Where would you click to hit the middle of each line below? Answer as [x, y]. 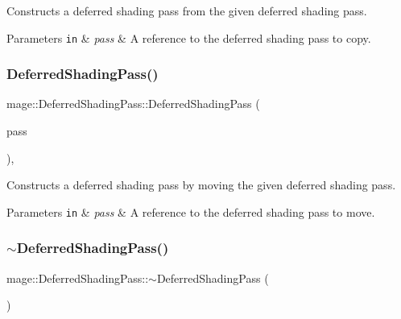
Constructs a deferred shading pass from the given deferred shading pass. [187, 10]
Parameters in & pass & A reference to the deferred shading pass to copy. [189, 37]
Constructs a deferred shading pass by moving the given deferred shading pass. [201, 185]
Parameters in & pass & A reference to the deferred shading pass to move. [191, 211]
